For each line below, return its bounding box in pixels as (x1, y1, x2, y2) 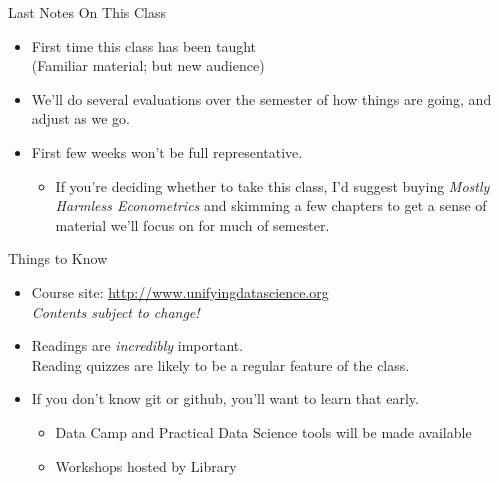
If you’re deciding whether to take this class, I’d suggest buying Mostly (55, 175, 490, 196)
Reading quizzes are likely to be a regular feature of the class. (31, 354, 410, 375)
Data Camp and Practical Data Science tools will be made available (55, 421, 472, 442)
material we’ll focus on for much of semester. (55, 214, 330, 235)
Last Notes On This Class (8, 2, 167, 22)
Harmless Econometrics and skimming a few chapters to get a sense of (55, 195, 487, 216)
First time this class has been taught (31, 35, 257, 56)
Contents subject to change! (31, 301, 200, 322)
